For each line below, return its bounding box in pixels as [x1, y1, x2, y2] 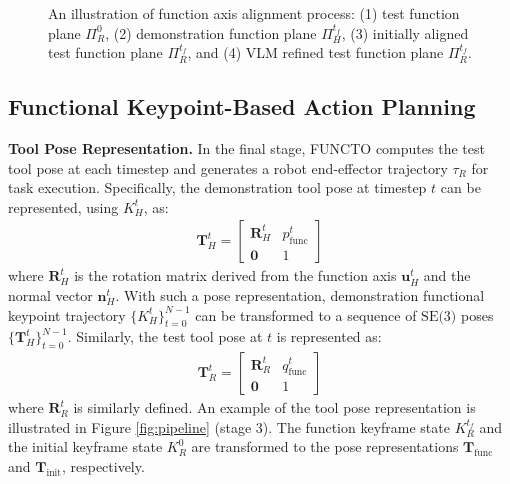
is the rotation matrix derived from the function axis [74, 265, 397, 286]
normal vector [8, 284, 93, 305]
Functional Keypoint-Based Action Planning [8, 91, 476, 122]
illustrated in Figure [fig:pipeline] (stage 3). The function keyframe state [8, 416, 450, 437]
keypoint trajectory [8, 304, 126, 325]
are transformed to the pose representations [191, 436, 459, 457]
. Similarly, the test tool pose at [67, 326, 263, 347]
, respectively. [61, 455, 145, 476]
